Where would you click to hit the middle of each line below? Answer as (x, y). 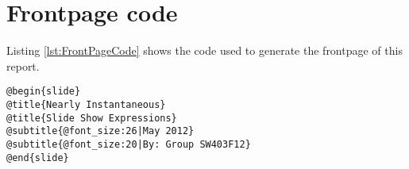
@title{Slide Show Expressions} (92, 118)
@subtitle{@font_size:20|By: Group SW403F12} (129, 144)
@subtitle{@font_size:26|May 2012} (100, 131)
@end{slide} (38, 157)
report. (23, 65)
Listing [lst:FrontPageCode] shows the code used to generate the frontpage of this (204, 50)
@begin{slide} (44, 92)
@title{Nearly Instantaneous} (86, 104)
